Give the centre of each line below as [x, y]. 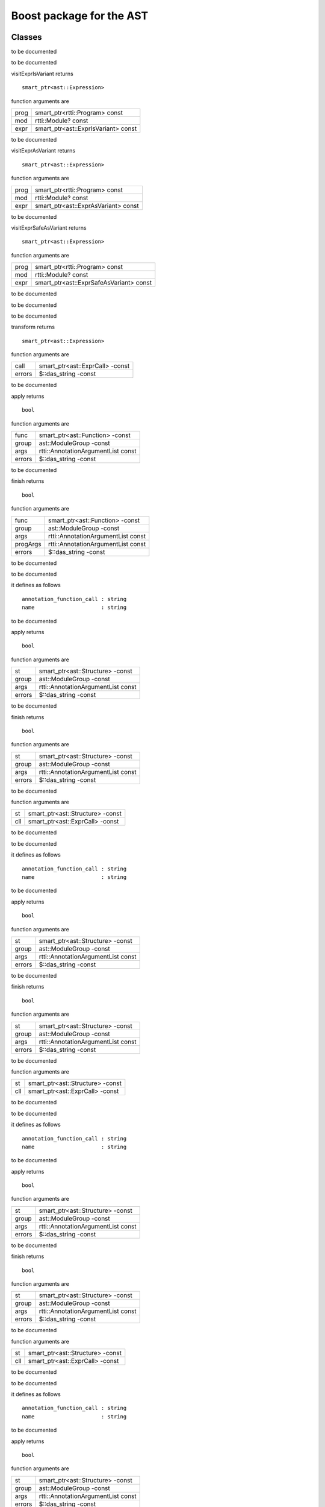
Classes [26, 37]
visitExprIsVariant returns [42, 74]
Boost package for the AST [80, 16]
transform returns [33, 327]
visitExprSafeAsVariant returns [49, 228]
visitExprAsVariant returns [43, 151]
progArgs [28, 544]
